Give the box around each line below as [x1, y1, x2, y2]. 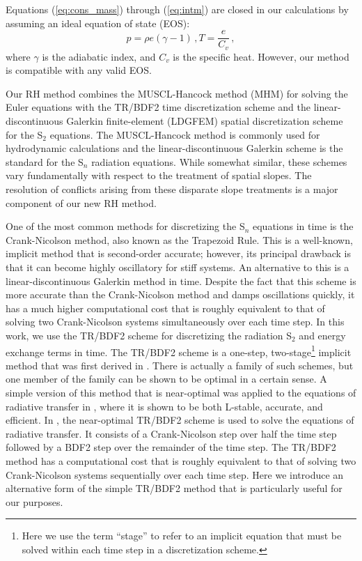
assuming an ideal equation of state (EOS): [6, 15, 190, 30]
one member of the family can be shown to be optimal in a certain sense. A [6, 371, 327, 386]
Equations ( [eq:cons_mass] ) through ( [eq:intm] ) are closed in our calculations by [6, 2, 349, 16]
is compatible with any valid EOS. [6, 63, 152, 77]
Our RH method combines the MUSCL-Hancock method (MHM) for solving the [6, 86, 348, 100]
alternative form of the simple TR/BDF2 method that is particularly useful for [6, 481, 343, 495]
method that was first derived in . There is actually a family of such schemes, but [6, 358, 354, 372]
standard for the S [6, 154, 84, 169]
